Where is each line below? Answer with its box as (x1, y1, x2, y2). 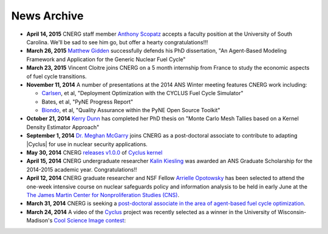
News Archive (11, 9, 84, 22)
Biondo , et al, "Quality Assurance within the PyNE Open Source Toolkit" (41, 107, 220, 114)
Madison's (26, 217, 53, 224)
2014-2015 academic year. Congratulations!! (26, 165, 137, 173)
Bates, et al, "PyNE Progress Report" (41, 98, 134, 105)
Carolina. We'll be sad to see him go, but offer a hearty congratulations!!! (26, 38, 208, 45)
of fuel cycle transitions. (26, 73, 87, 80)
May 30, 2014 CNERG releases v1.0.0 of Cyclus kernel (26, 149, 163, 156)
